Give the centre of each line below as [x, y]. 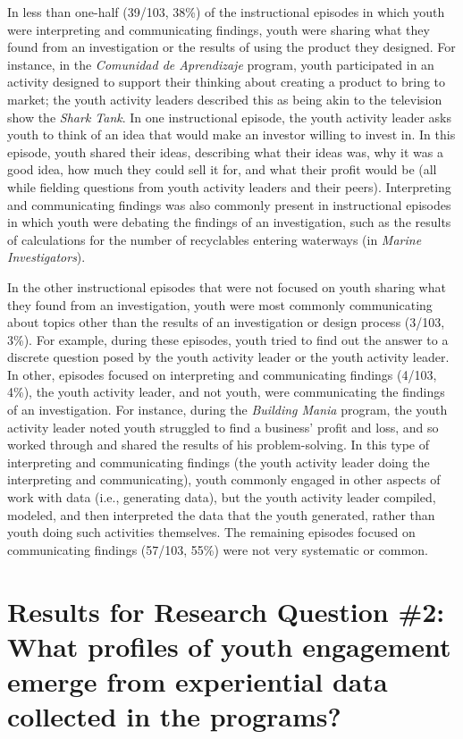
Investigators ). [46, 257]
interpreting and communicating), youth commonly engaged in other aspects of [224, 479]
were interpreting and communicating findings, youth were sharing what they [219, 29]
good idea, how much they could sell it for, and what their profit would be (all [222, 169]
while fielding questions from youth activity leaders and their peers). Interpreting [229, 186]
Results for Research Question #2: [226, 611]
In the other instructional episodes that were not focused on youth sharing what [227, 286]
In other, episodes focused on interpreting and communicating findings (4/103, [222, 374]
